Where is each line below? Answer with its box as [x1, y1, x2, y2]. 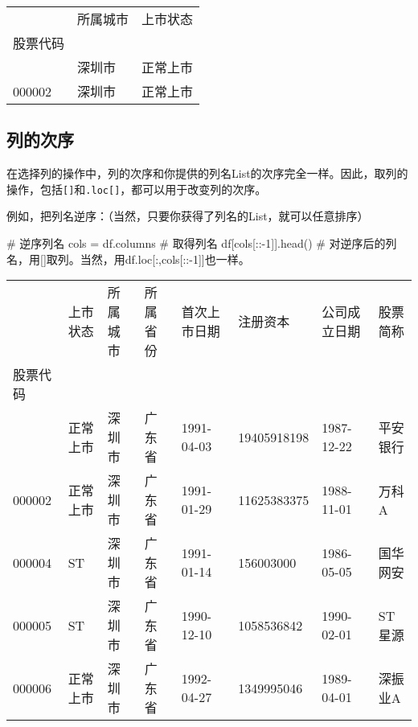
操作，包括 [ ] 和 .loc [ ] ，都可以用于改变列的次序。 [6, 180, 267, 197]
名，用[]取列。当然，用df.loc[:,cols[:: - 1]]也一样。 [6, 250, 250, 267]
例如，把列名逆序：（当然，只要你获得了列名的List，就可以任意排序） [6, 207, 369, 224]
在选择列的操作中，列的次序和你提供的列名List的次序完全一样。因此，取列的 [6, 165, 408, 182]
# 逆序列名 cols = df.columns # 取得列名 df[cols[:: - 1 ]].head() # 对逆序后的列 [6, 235, 397, 252]
